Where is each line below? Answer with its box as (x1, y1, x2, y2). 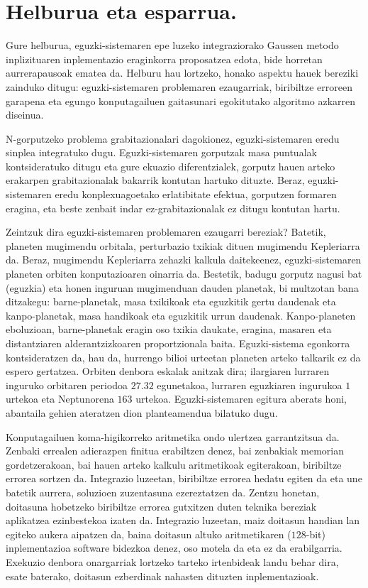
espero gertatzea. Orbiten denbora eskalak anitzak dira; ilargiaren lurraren (6, 364, 330, 379)
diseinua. (6, 107, 44, 122)
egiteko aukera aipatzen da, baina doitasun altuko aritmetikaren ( (6, 526, 291, 541)
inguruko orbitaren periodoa (6, 377, 128, 392)
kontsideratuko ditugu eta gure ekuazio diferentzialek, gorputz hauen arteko (6, 158, 335, 173)
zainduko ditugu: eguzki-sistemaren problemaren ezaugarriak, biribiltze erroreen (6, 79, 352, 94)
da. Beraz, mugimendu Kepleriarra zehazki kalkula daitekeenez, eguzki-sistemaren (6, 252, 362, 267)
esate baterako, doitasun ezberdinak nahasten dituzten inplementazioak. (6, 568, 319, 583)
